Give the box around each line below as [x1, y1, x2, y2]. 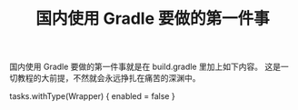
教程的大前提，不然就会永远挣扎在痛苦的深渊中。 [16, 73, 201, 84]
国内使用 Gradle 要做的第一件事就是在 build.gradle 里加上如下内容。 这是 [9, 61, 282, 73]
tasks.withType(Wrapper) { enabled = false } [9, 91, 175, 102]
